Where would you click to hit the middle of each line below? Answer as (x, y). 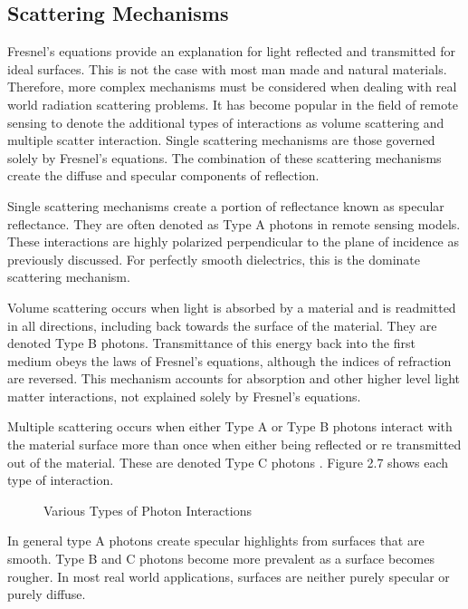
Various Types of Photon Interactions (148, 510)
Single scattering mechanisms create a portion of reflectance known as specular (226, 205)
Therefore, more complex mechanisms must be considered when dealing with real (232, 87)
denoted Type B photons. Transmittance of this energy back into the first (211, 343)
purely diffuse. (47, 594)
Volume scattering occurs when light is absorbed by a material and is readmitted (232, 307)
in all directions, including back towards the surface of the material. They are (222, 325)
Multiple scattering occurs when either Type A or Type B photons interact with (230, 426)
